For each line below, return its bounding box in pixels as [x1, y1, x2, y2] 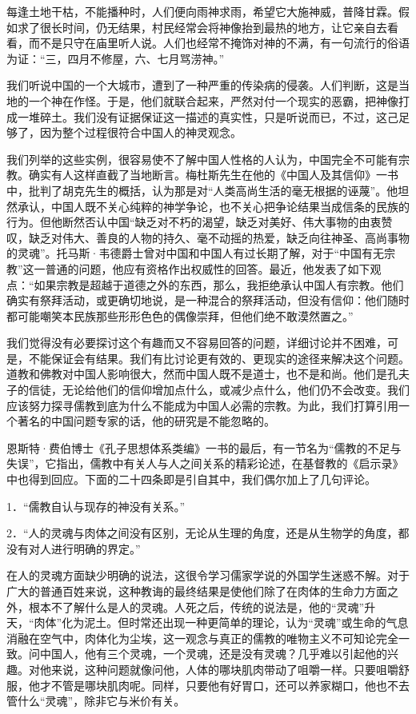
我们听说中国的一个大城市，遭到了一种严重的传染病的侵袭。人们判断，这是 [6, 77, 398, 94]
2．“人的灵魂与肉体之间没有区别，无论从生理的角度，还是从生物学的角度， [6, 525, 398, 541]
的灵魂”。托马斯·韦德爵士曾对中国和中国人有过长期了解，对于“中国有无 [6, 245, 385, 261]
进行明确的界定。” [50, 540, 141, 556]
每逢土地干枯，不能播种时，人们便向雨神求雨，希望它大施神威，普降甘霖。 [6, 3, 398, 19]
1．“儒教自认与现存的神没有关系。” [6, 497, 186, 514]
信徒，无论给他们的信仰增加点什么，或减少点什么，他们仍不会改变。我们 [28, 381, 410, 398]
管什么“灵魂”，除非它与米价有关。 [6, 692, 186, 709]
